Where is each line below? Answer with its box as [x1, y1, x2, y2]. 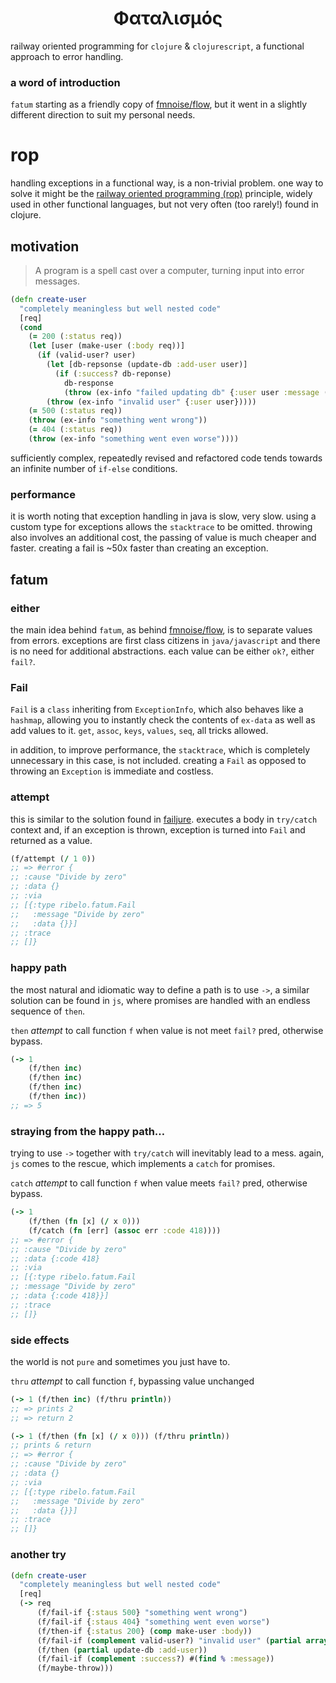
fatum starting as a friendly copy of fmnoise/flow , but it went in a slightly [10, 98, 308, 111]
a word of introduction [10, 75, 121, 89]
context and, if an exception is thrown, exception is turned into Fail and [10, 823, 306, 836]
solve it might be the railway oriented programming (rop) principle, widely [10, 188, 313, 200]
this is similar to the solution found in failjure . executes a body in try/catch [10, 813, 318, 825]
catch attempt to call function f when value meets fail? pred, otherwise [10, 1177, 308, 1189]
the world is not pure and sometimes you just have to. [10, 1355, 231, 1367]
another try [10, 1548, 67, 1562]
